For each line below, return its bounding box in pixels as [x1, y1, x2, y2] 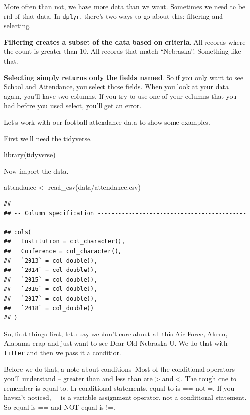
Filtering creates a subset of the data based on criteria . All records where [4, 36, 246, 47]
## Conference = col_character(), [4, 247, 122, 255]
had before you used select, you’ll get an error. [4, 100, 142, 111]
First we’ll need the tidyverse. [4, 133, 92, 143]
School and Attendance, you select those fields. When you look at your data [4, 81, 229, 92]
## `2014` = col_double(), [4, 267, 98, 274]
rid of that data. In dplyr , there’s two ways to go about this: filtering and [4, 11, 223, 21]
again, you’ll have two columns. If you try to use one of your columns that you [4, 91, 237, 101]
